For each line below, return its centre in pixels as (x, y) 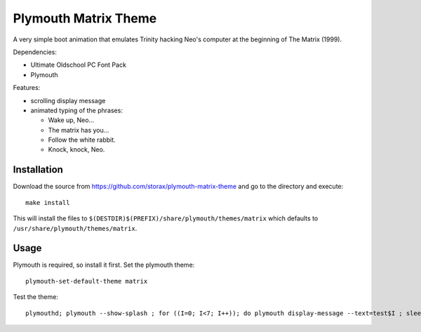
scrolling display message (68, 100)
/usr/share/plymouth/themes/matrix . (75, 228)
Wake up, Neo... (71, 120)
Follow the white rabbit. (82, 140)
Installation (38, 170)
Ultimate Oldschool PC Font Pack (78, 65)
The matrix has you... (79, 130)
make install (48, 202)
